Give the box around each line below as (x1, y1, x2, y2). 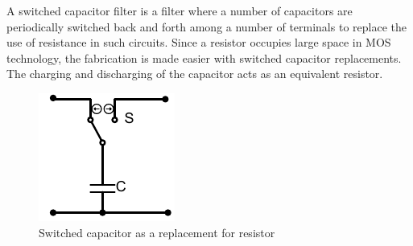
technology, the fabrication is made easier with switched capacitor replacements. (6, 49, 402, 66)
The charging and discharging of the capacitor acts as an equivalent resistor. (6, 65, 383, 82)
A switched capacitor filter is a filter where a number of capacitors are (6, 2, 353, 18)
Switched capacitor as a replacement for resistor (39, 223, 275, 240)
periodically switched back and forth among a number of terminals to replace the (6, 18, 407, 35)
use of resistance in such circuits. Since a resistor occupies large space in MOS (6, 34, 391, 51)
